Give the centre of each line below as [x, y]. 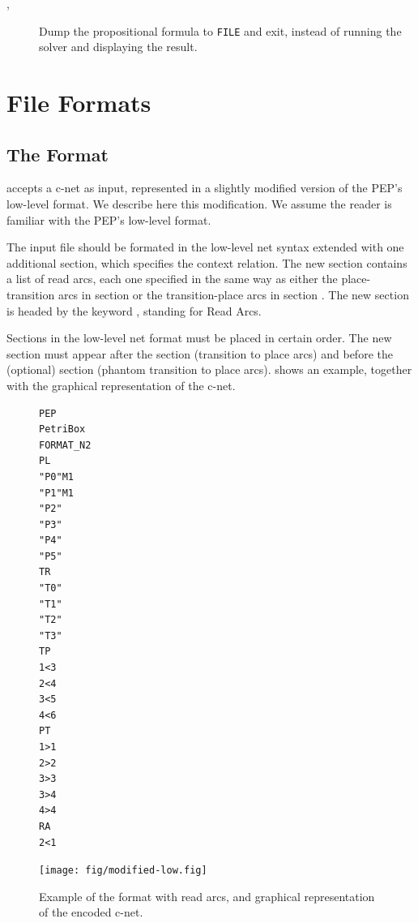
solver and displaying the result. [118, 47]
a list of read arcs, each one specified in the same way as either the [172, 279]
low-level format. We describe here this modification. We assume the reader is [199, 204]
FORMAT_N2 [65, 445]
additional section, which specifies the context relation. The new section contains [207, 262]
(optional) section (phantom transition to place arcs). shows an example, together [209, 369]
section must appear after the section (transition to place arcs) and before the [200, 353]
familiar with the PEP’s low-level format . [109, 219]
